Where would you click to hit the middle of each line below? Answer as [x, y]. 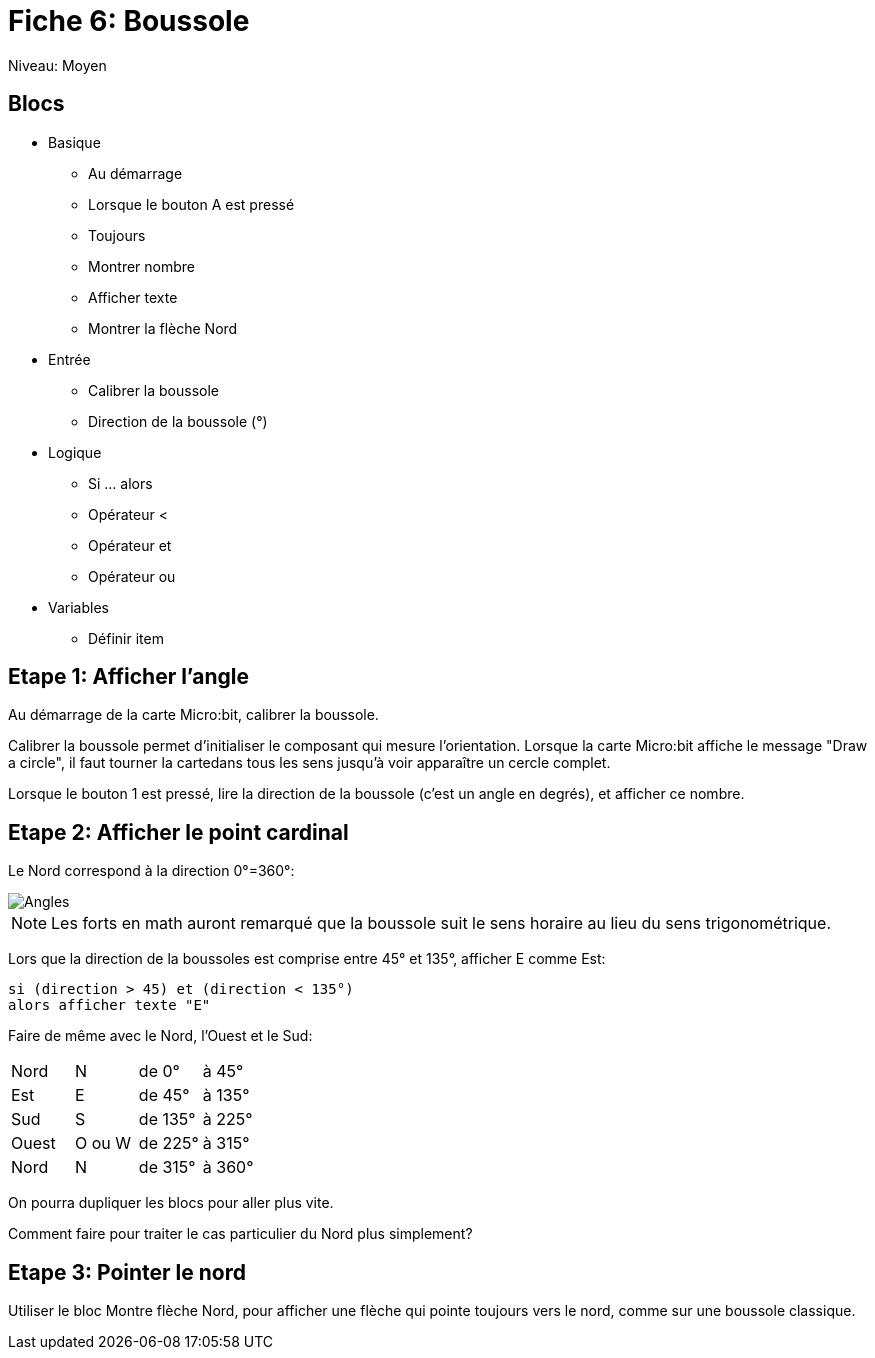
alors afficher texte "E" [109, 1005]
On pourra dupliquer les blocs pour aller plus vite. [171, 1203]
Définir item [126, 638]
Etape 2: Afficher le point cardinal [178, 832]
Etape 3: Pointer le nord [127, 1272]
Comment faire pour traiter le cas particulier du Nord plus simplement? [240, 1234]
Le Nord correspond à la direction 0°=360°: [151, 871]
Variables [78, 607]
